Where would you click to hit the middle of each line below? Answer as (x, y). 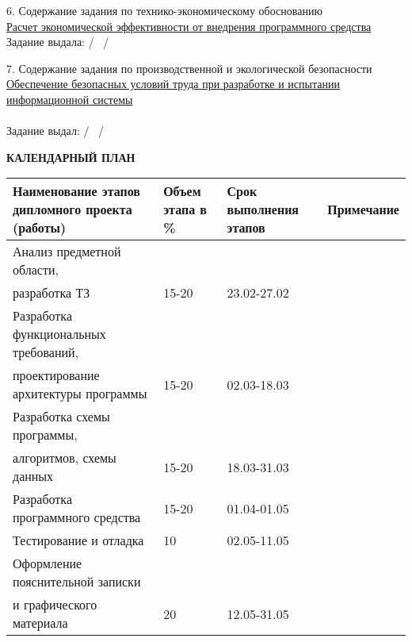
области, (36, 270)
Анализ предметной (67, 252)
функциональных (59, 334)
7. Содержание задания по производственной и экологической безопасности (189, 68)
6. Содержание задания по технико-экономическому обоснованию (164, 10)
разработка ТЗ (51, 293)
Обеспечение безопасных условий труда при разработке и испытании (173, 84)
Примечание (363, 210)
